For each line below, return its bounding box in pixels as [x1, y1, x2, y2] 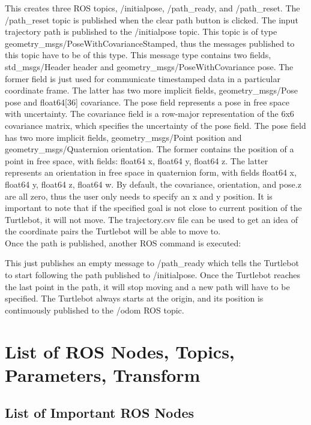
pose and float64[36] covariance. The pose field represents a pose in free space [5, 95, 289, 108]
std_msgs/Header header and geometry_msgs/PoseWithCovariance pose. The [5, 60, 294, 73]
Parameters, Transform [5, 362, 201, 387]
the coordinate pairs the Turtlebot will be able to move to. [5, 225, 221, 237]
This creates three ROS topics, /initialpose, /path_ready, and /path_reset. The [5, 2, 300, 14]
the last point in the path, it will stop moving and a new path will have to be [5, 280, 290, 293]
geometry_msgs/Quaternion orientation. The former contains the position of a [5, 143, 294, 155]
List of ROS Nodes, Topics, [5, 339, 235, 363]
